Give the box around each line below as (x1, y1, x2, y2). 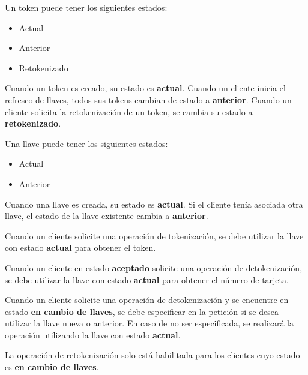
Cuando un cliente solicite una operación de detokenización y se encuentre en (5, 293, 289, 306)
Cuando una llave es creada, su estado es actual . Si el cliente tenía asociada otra (5, 197, 303, 210)
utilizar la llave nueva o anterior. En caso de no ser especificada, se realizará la (5, 317, 294, 329)
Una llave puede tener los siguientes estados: (5, 137, 168, 149)
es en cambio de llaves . (5, 361, 99, 373)
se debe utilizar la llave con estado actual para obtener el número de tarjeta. (5, 273, 289, 286)
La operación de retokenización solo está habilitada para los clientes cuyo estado (5, 349, 300, 361)
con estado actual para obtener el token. (5, 241, 156, 254)
